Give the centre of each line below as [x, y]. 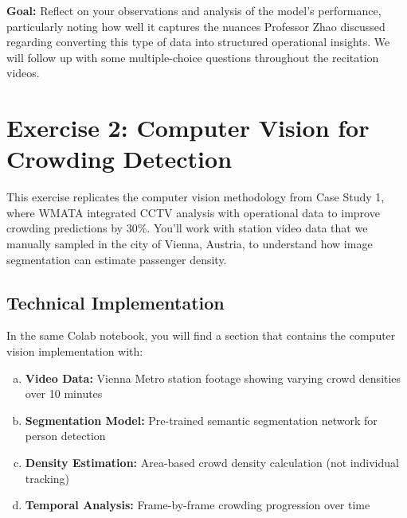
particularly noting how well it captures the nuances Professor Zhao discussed [196, 26]
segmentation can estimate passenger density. [117, 259]
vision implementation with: [75, 351]
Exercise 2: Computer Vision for [188, 128]
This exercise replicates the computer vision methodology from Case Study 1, [196, 197]
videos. [23, 73]
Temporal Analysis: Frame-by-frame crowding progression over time [198, 505]
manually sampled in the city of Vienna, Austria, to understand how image [190, 244]
